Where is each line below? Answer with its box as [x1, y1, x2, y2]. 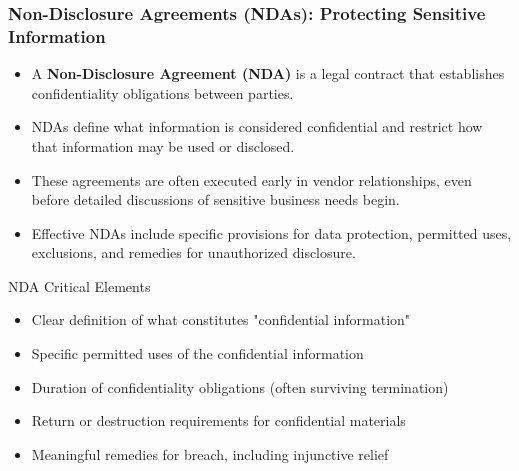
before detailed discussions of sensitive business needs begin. [31, 189, 400, 210]
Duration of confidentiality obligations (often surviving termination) [31, 376, 449, 397]
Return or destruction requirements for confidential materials [31, 410, 406, 431]
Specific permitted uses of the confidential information [31, 343, 364, 364]
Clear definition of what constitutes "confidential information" [31, 309, 411, 330]
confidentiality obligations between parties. [31, 82, 294, 103]
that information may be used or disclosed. [31, 135, 295, 156]
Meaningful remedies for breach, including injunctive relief [31, 443, 389, 464]
